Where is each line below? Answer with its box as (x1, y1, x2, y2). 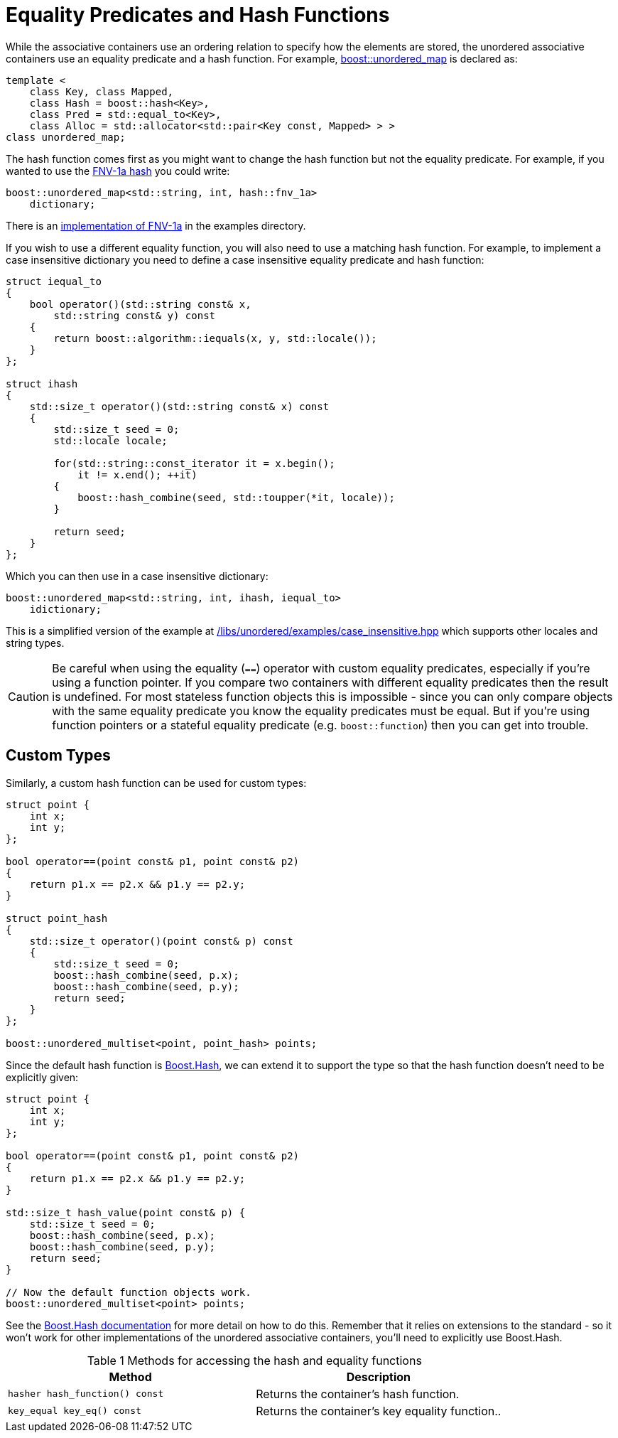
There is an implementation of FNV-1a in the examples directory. (6, 219, 306, 232)
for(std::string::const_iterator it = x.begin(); (53, 457, 335, 469)
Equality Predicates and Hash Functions (6, 3, 390, 27)
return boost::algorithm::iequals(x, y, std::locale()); (53, 332, 377, 344)
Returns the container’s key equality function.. (256, 1403, 502, 1418)
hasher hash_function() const (8, 1388, 164, 1400)
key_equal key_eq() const (8, 1405, 141, 1417)
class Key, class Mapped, (29, 85, 174, 97)
